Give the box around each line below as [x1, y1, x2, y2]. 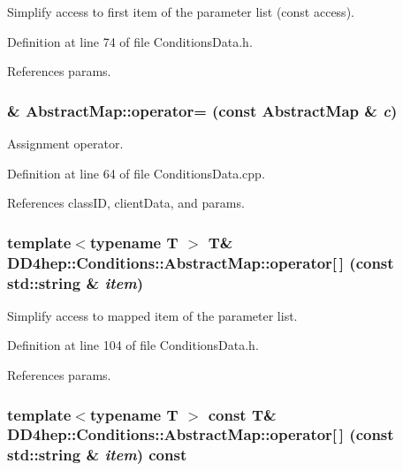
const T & [208, 403, 277, 425]
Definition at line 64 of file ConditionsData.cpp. [7, 163, 265, 182]
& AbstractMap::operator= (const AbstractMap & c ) [7, 99, 398, 121]
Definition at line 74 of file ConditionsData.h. [7, 32, 253, 50]
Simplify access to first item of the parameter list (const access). [7, 3, 354, 20]
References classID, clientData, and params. [7, 194, 245, 212]
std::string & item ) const [7, 444, 187, 466]
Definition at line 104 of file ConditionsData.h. [7, 336, 259, 354]
